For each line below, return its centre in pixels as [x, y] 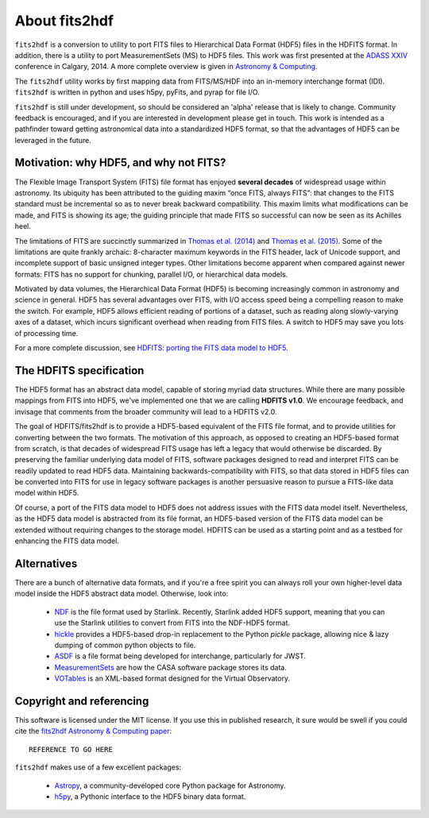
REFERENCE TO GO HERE [71, 749]
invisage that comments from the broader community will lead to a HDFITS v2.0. [146, 411]
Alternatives [46, 563]
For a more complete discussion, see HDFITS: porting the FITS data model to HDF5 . [152, 348]
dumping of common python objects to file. [125, 645]
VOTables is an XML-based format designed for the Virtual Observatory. [172, 678]
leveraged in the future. [53, 140]
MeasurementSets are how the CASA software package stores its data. [171, 667]
